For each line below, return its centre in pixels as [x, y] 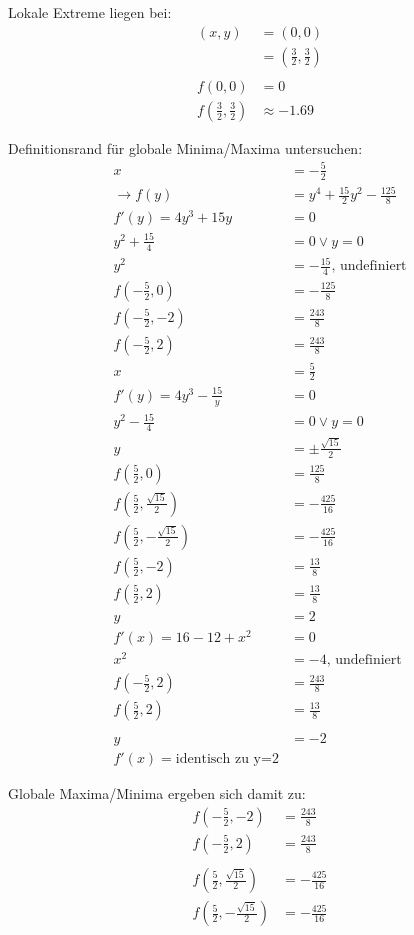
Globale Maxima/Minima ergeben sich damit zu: [157, 793]
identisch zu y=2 [227, 759]
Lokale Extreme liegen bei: [90, 12]
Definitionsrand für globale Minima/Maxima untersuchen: [185, 147]
